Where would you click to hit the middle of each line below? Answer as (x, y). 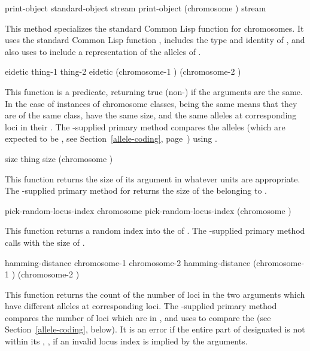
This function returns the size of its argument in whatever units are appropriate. (153, 178)
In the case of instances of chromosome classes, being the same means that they (151, 103)
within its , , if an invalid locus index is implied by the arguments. (126, 341)
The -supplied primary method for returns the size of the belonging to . (136, 190)
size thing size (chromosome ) (59, 158)
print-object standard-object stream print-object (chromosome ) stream (136, 8)
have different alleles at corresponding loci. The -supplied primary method (141, 306)
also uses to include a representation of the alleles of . (103, 51)
